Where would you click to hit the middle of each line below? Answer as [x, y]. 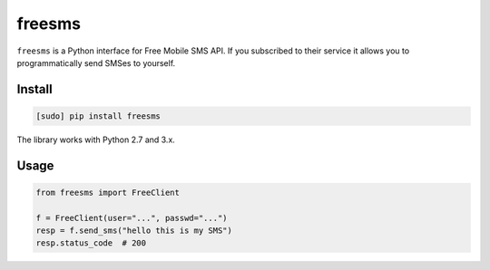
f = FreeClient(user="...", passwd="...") [132, 218]
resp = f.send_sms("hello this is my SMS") [134, 231]
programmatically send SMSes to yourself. [96, 63]
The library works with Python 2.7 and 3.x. [96, 140]
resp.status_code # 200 [91, 243]
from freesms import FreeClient [108, 192]
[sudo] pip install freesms [98, 116]
